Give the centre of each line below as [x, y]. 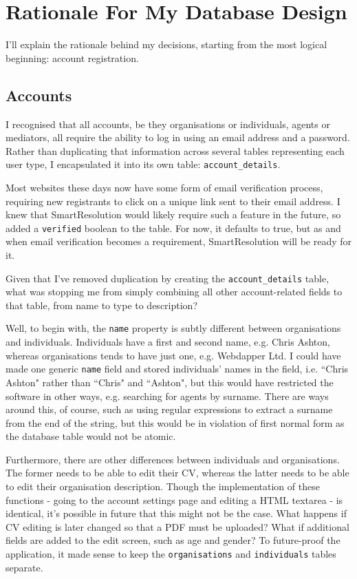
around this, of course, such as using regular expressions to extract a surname [169, 409]
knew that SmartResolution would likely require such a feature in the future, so [173, 214]
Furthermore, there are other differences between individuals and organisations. [173, 459]
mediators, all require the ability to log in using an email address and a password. [178, 137]
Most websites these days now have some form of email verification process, [164, 187]
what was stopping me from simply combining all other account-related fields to [174, 292]
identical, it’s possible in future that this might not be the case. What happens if [176, 513]
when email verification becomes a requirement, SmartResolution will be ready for [179, 241]
